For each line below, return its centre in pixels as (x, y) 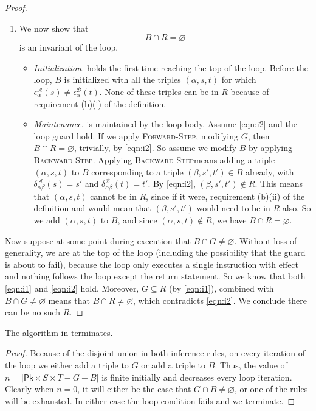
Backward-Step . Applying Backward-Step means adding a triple (154, 159)
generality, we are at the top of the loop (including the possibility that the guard (155, 252)
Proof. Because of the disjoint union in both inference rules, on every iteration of (155, 353)
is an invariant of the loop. (69, 47)
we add (47, 220)
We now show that (54, 28)
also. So (297, 208)
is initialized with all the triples (122, 79)
